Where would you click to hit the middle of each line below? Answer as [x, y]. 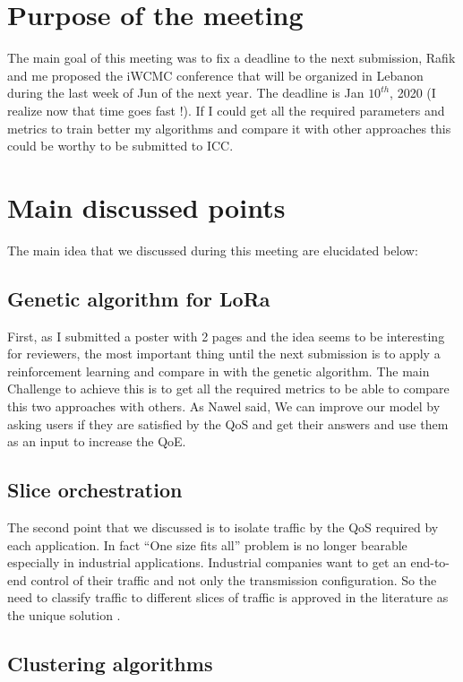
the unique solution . [64, 614]
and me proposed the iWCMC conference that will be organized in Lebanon [215, 75]
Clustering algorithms [110, 663]
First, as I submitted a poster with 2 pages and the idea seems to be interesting [226, 336]
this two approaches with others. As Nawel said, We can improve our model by [224, 406]
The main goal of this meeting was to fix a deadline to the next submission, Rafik [231, 58]
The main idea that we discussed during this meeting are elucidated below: [213, 250]
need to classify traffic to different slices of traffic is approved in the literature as [228, 597]
